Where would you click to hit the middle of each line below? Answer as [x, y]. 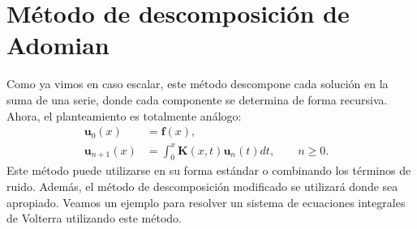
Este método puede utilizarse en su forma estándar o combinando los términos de [209, 170]
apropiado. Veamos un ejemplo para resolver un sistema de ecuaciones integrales [206, 202]
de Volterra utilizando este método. [94, 218]
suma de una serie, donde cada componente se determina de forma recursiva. [197, 99]
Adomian [58, 45]
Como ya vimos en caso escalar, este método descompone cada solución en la [198, 84]
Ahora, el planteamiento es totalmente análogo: [124, 115]
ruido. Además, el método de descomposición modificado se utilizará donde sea [202, 187]
